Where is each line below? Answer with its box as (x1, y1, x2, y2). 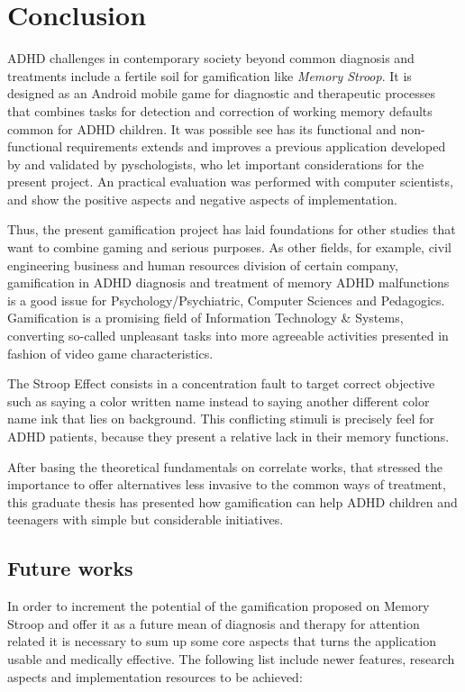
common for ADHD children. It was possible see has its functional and (7, 119, 397, 138)
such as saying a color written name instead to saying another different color (7, 391, 430, 410)
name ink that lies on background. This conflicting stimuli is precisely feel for (7, 409, 434, 428)
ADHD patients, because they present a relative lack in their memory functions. (7, 427, 450, 445)
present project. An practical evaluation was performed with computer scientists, (7, 172, 453, 191)
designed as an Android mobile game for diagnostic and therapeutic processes (7, 84, 436, 103)
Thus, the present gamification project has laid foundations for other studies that (7, 220, 456, 239)
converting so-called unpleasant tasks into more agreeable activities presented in (7, 326, 449, 345)
